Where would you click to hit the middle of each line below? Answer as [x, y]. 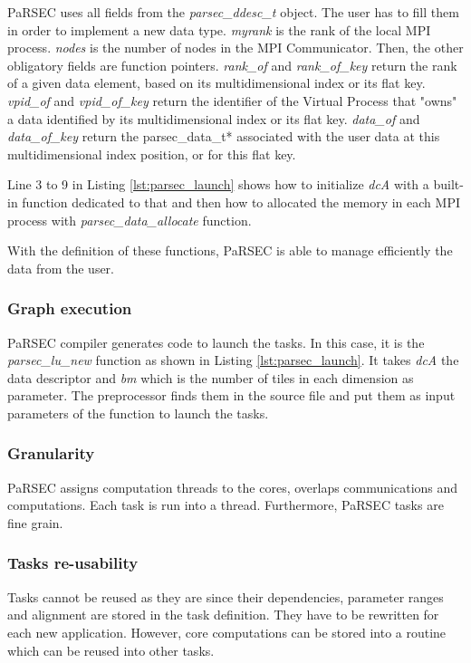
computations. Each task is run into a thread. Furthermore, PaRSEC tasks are [226, 505]
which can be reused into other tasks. [111, 650]
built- [448, 184]
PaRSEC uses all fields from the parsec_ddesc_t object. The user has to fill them [233, 12]
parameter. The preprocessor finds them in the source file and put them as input [231, 395]
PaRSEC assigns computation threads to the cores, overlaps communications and [233, 487]
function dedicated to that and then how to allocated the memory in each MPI [241, 202]
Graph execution [70, 308]
